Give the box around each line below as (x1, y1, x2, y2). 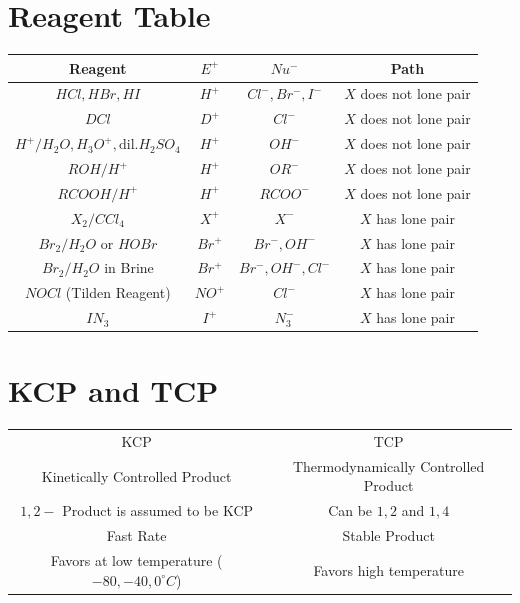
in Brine (104, 257, 154, 278)
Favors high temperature (313, 559, 464, 580)
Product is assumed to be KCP (62, 500, 254, 521)
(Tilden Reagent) (65, 282, 171, 303)
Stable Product (342, 525, 435, 546)
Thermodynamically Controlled (292, 455, 485, 476)
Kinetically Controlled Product (41, 465, 232, 486)
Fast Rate (106, 525, 167, 546)
